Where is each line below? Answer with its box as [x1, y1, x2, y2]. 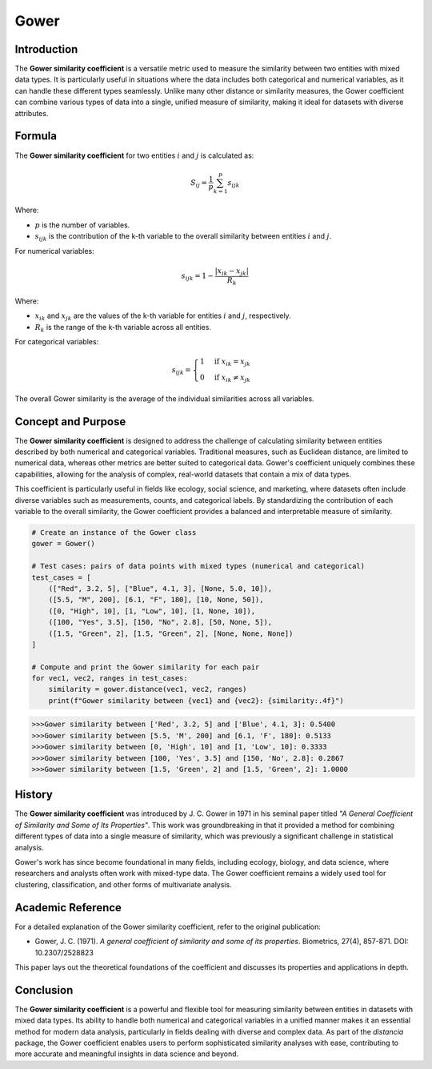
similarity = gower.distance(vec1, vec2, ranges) [48, 685, 247, 694]
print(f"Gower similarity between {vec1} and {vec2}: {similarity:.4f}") [48, 696, 344, 705]
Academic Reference [14, 901, 122, 914]
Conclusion [14, 983, 74, 997]
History [14, 788, 54, 802]
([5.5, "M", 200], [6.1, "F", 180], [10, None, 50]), [48, 595, 264, 605]
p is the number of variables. [34, 220, 130, 230]
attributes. [14, 108, 49, 118]
